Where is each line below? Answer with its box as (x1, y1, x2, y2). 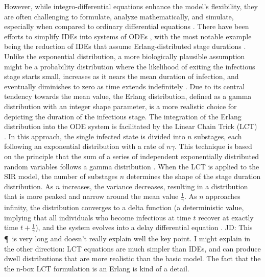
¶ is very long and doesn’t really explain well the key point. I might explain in (4, 233, 251, 244)
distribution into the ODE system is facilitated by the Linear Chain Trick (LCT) (4, 121, 257, 132)
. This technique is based (175, 141, 252, 152)
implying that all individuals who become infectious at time (4, 212, 191, 222)
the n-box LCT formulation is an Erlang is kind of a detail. (4, 263, 189, 273)
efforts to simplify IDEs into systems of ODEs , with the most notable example (4, 31, 252, 41)
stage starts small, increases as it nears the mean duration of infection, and (4, 71, 239, 82)
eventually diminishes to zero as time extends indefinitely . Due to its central (4, 81, 245, 91)
